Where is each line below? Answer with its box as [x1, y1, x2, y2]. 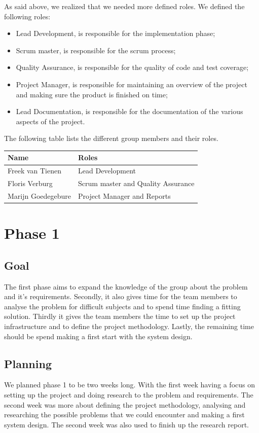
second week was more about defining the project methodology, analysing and [4, 399, 246, 410]
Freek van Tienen [8, 165, 62, 176]
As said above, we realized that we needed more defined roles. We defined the [4, 1, 245, 11]
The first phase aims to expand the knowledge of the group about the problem [4, 281, 248, 292]
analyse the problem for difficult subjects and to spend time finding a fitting [4, 301, 241, 311]
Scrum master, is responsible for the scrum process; [16, 45, 176, 55]
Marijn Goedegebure [8, 190, 71, 201]
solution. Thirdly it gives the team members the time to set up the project [4, 311, 236, 321]
